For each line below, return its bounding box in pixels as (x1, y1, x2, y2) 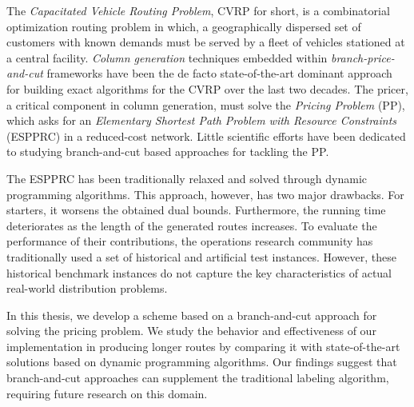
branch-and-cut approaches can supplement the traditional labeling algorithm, (6, 369, 389, 386)
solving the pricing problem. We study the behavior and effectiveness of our (6, 322, 376, 339)
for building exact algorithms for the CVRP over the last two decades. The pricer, (6, 80, 408, 97)
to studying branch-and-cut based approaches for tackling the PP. (6, 143, 329, 160)
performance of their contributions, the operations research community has (6, 233, 373, 249)
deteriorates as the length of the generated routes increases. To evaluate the (6, 217, 377, 233)
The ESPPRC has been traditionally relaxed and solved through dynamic (6, 170, 368, 186)
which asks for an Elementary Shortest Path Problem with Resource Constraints (6, 112, 397, 129)
